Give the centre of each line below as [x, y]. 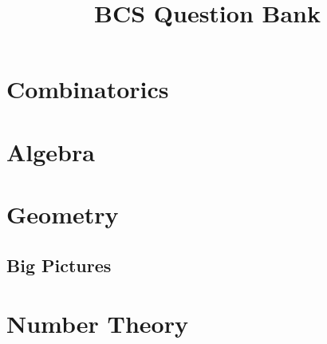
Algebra [51, 151]
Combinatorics [88, 89]
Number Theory [97, 324]
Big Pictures [59, 265]
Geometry [63, 214]
